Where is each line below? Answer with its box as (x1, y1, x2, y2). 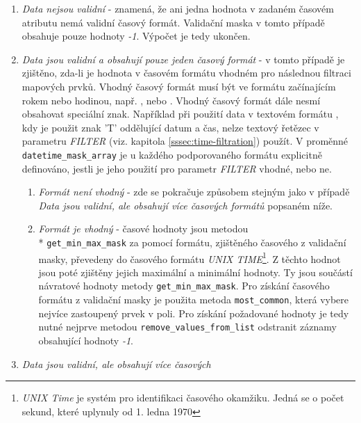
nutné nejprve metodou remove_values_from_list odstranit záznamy (38, 319, 337, 334)
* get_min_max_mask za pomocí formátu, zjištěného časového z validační (38, 234, 346, 249)
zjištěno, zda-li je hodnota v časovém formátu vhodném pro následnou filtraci (22, 65, 351, 80)
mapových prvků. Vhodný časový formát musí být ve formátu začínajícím (22, 79, 336, 93)
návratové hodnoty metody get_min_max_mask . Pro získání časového (38, 278, 330, 293)
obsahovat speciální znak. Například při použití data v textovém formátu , (22, 106, 339, 121)
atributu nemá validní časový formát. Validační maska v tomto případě (22, 15, 325, 29)
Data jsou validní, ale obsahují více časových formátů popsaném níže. (38, 198, 333, 212)
